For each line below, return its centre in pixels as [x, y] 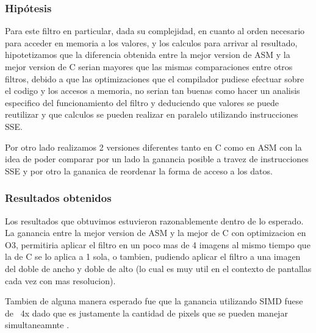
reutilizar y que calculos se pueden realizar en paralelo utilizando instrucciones [152, 114]
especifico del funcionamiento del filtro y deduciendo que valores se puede [142, 102]
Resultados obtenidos [58, 198]
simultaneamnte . [37, 325]
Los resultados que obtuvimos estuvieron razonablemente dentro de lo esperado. [154, 220]
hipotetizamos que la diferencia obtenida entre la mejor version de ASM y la [148, 55]
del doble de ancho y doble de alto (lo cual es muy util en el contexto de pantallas [158, 268]
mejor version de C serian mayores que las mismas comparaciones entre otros [149, 66]
